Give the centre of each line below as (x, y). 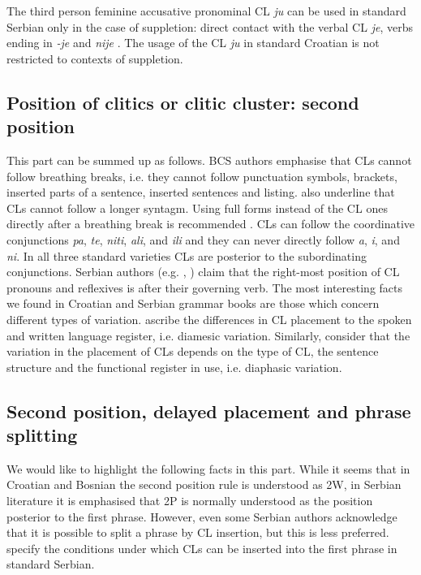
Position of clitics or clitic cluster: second (183, 102)
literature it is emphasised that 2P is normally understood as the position (190, 501)
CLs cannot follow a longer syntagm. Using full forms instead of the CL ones (197, 208)
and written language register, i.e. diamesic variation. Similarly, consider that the (208, 335)
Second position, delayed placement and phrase (209, 411)
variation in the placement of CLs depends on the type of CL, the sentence (193, 351)
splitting (42, 435)
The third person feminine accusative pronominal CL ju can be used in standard (206, 11)
